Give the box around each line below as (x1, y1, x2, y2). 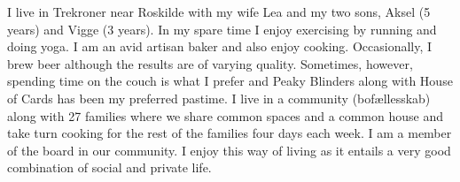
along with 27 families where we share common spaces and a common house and (7, 106, 443, 125)
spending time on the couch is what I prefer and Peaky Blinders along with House (7, 72, 453, 90)
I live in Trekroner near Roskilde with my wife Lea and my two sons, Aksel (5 (7, 3, 431, 20)
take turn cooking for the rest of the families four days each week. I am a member (7, 124, 452, 142)
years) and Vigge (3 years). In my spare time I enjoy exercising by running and (7, 19, 437, 38)
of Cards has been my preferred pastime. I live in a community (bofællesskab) (7, 88, 431, 107)
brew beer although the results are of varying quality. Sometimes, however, (7, 54, 413, 72)
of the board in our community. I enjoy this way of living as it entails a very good (7, 140, 451, 159)
